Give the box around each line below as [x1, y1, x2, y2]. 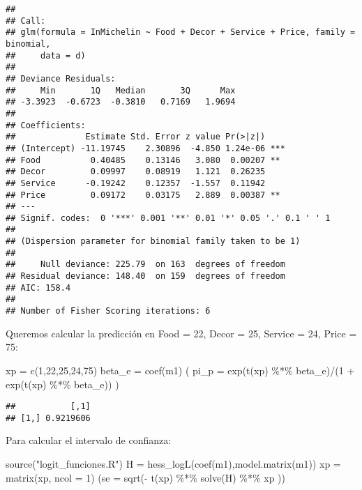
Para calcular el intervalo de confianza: [6, 433, 172, 447]
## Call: [6, 15, 46, 26]
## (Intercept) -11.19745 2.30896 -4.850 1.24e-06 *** [6, 143, 285, 153]
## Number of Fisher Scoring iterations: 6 [6, 306, 211, 316]
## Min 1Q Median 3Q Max [6, 85, 236, 95]
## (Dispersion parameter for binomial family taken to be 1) [6, 236, 301, 247]
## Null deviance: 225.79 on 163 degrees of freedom [6, 259, 285, 270]
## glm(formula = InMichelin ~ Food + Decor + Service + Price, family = [6, 27, 356, 38]
